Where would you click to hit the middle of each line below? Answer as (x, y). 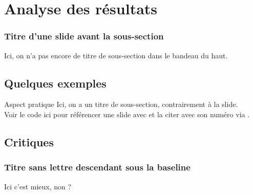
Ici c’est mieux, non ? (38, 186)
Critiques (29, 142)
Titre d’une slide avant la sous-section (84, 36)
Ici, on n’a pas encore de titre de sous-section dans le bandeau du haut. (116, 55)
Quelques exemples (55, 83)
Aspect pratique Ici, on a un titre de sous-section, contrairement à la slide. (121, 104)
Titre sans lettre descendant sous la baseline (97, 167)
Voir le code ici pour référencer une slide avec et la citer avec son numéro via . (127, 114)
